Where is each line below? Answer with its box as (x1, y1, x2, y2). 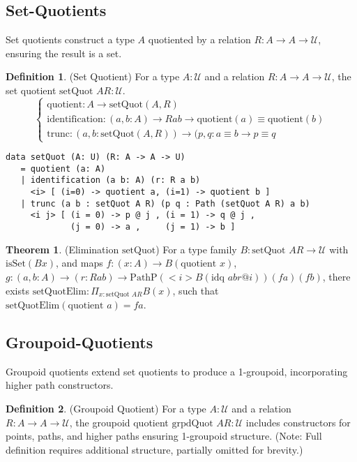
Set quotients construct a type (6, 32, 135, 47)
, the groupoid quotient (69, 415, 169, 429)
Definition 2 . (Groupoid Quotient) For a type (6, 401, 206, 415)
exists (6, 283, 29, 297)
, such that (172, 283, 219, 297)
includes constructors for (245, 415, 351, 429)
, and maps (55, 255, 103, 270)
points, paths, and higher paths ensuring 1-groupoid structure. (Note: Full (6, 429, 322, 443)
